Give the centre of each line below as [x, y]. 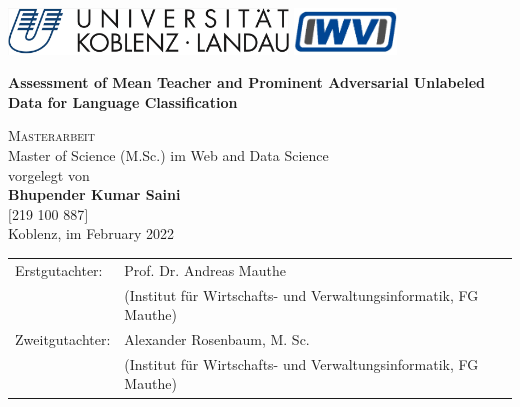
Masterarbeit [51, 135]
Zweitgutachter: [63, 339]
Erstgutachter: [59, 269]
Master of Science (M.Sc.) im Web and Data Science [168, 155]
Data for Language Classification [123, 101]
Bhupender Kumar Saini [94, 194]
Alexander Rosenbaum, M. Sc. [217, 339]
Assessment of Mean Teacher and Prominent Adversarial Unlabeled [247, 82]
